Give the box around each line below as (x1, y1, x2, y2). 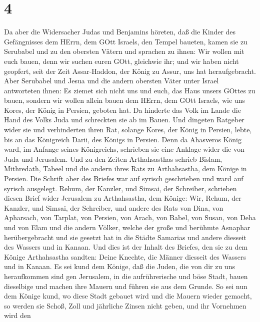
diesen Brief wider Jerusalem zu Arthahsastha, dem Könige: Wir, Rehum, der (4, 193, 241, 203)
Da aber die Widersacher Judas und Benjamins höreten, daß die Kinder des (4, 26, 236, 37)
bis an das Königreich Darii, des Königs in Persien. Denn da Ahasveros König (4, 134, 241, 144)
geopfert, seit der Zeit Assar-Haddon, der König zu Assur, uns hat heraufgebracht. (4, 65, 256, 76)
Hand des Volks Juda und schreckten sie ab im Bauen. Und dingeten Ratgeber (4, 114, 244, 125)
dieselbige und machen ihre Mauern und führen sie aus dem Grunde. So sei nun (4, 281, 247, 291)
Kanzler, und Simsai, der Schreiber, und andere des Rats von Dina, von (4, 202, 223, 213)
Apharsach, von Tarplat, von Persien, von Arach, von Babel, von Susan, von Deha (4, 212, 256, 223)
